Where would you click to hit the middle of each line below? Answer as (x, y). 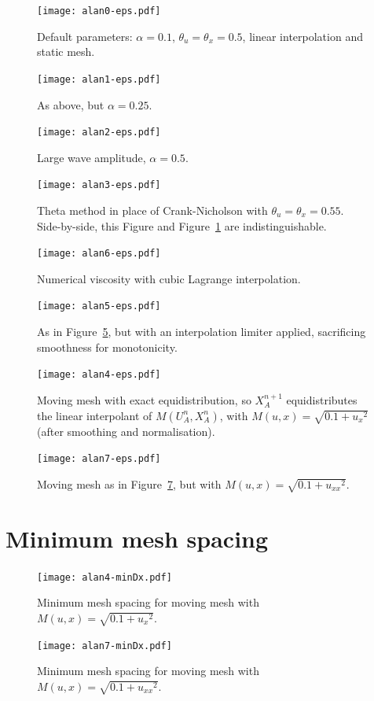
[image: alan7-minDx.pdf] (104, 646)
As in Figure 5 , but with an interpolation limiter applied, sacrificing (202, 332)
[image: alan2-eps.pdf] (99, 133)
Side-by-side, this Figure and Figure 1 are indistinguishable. (182, 225)
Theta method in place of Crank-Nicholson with (152, 210)
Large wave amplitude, (92, 157)
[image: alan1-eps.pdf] (99, 79)
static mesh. (66, 52)
